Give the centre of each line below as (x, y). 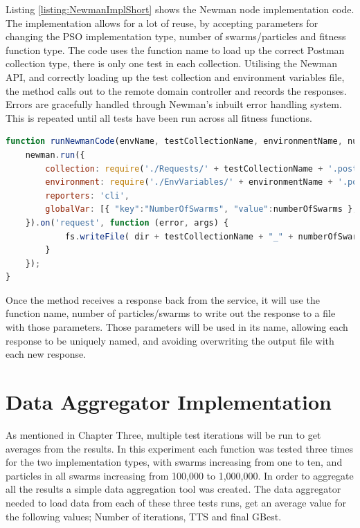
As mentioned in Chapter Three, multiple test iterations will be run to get (163, 434)
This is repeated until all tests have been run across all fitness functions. (159, 117)
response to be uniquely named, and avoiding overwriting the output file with (170, 340)
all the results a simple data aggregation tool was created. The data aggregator (173, 489)
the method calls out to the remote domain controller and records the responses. (176, 90)
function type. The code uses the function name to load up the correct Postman (175, 49)
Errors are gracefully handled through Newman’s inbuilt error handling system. (174, 104)
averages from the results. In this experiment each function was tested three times (179, 448)
